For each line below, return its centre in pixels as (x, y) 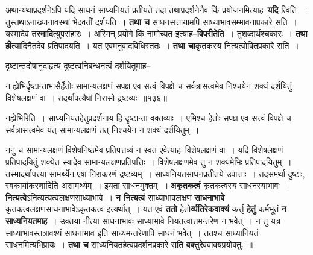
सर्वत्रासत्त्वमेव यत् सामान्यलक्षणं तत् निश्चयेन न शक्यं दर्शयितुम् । (103, 129)
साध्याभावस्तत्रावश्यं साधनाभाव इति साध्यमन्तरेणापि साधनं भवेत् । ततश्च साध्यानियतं (132, 232)
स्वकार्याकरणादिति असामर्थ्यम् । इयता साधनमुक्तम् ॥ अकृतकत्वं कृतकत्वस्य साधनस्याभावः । (148, 185)
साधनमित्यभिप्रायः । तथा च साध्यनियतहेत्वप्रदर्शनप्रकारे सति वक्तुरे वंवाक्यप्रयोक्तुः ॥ (129, 244)
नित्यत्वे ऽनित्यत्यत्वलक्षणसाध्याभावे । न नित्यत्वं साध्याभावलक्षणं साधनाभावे (115, 197)
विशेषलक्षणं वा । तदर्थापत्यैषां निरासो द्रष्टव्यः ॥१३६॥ (87, 97)
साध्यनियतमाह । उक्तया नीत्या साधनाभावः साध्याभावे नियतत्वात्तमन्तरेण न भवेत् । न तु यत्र (143, 220)
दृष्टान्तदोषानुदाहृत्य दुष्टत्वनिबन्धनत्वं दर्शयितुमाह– (78, 65)
